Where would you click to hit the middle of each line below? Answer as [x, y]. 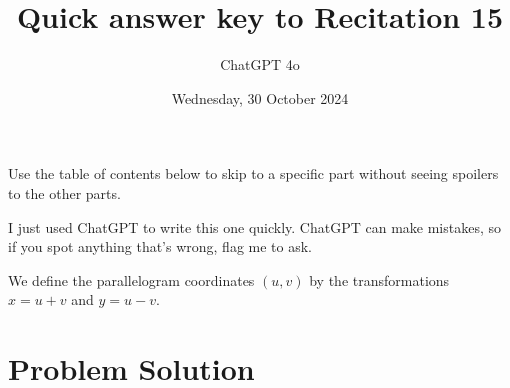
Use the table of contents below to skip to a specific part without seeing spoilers [253, 173]
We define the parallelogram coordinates [131, 279]
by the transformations [379, 279]
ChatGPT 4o [260, 64]
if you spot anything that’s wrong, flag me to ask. [160, 246]
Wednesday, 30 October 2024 [260, 97]
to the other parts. [64, 192]
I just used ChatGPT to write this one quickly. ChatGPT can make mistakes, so [254, 226]
